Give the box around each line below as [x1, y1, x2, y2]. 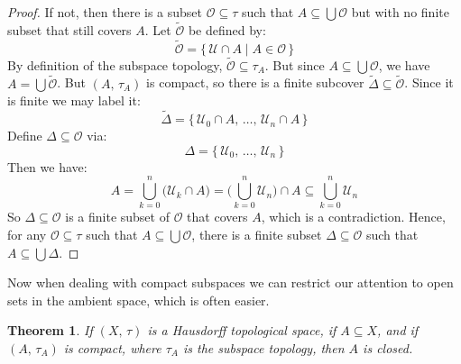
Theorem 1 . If [7, 321, 93, 340]
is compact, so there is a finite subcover [146, 73, 364, 92]
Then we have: [7, 157, 88, 176]
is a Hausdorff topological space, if [147, 321, 337, 340]
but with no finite [351, 3, 449, 21]
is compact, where [63, 338, 161, 357]
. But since [264, 55, 325, 74]
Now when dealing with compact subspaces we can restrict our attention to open [7, 273, 454, 292]
